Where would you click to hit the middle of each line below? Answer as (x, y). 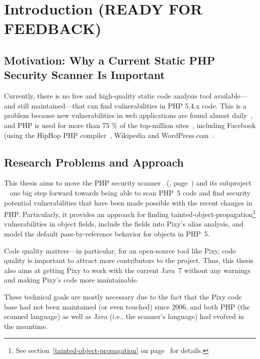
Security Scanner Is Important (84, 75)
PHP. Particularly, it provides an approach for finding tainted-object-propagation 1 (130, 213)
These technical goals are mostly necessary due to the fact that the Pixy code (123, 296)
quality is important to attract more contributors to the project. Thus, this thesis (129, 260)
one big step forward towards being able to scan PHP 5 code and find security (130, 192)
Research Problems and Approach (94, 162)
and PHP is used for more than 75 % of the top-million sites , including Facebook (130, 125)
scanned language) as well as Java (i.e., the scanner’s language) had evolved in (124, 316)
